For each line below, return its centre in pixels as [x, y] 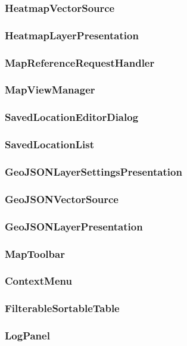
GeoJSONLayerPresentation [74, 226]
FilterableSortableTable [62, 308]
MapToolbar [35, 253]
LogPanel [27, 336]
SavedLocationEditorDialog [72, 117]
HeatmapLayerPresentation [72, 35]
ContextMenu [38, 281]
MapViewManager [50, 90]
